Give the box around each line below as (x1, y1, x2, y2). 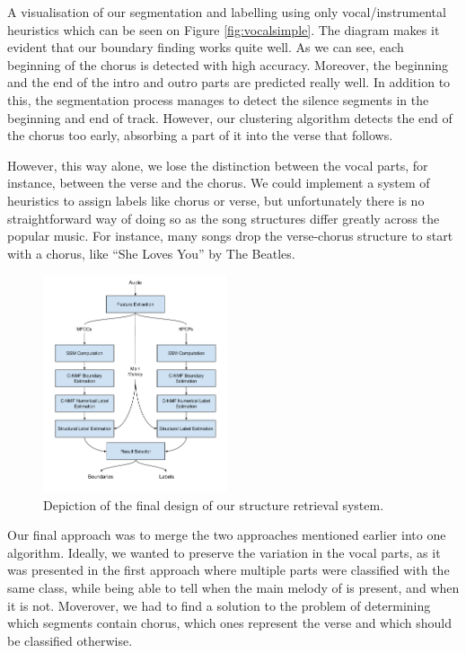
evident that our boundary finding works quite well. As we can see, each (7, 38, 404, 57)
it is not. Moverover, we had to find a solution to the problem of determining (7, 596, 431, 614)
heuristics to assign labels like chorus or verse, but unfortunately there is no (7, 190, 425, 209)
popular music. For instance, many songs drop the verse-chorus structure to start (7, 226, 453, 245)
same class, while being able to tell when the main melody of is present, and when (7, 578, 460, 597)
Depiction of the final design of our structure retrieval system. (43, 495, 384, 514)
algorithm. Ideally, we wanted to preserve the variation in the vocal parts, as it (7, 543, 441, 561)
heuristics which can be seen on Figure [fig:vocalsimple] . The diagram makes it (7, 20, 440, 39)
